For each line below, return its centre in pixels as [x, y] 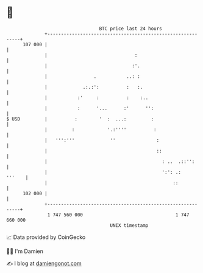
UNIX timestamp [129, 225]
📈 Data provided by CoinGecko [46, 237]
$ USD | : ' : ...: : [80, 119]
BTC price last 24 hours [131, 29]
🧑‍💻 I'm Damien [25, 251]
